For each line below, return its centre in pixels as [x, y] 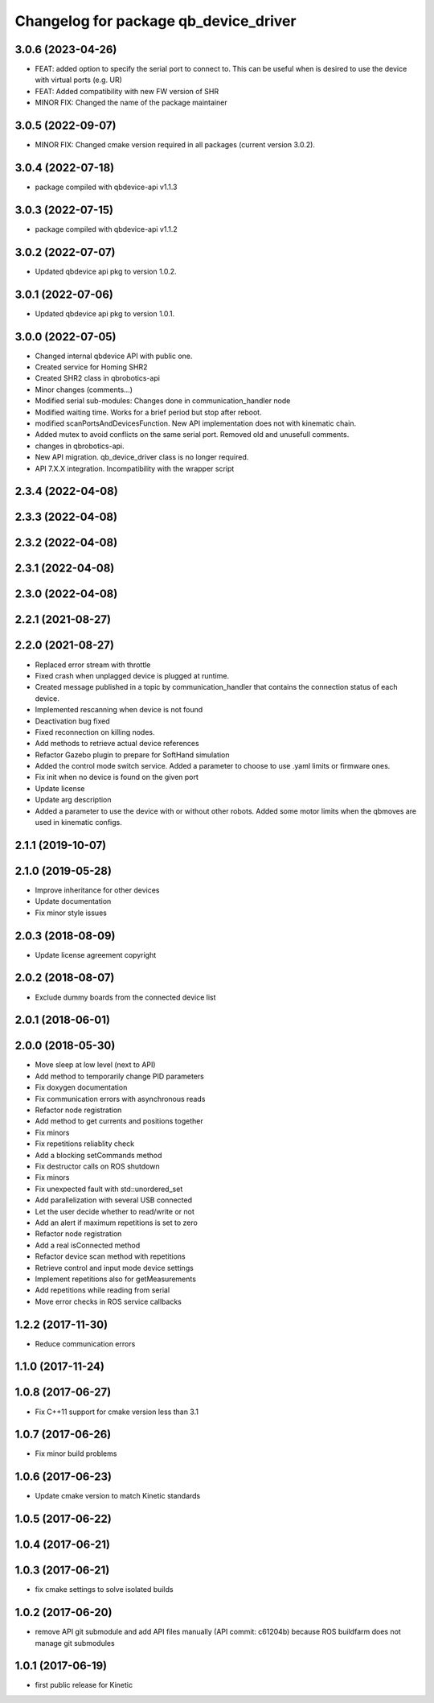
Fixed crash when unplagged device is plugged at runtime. [132, 675]
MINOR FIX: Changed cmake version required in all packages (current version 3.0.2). [175, 145]
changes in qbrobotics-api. [80, 446]
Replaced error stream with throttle [93, 665]
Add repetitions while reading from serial [102, 1290]
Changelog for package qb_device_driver [156, 21]
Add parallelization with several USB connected [114, 1200]
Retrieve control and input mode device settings [115, 1268]
